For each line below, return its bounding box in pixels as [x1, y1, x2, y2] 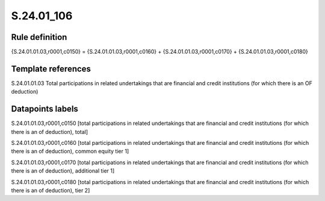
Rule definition [11, 32, 67, 42]
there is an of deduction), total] [11, 128, 88, 135]
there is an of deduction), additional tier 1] [11, 167, 115, 174]
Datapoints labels [11, 104, 78, 114]
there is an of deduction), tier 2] [11, 187, 90, 194]
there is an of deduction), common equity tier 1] [11, 148, 129, 155]
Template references [11, 63, 91, 74]
